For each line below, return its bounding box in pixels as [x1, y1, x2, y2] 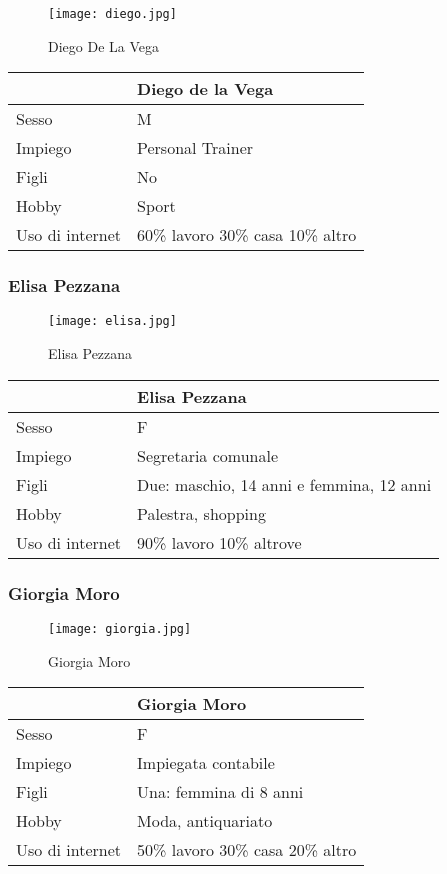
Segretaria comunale [137, 443, 279, 467]
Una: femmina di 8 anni [137, 780, 304, 804]
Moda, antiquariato [137, 809, 273, 833]
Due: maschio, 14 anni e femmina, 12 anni [137, 472, 432, 496]
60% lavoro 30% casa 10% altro [137, 223, 357, 247]
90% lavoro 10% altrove [137, 530, 302, 554]
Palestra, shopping [137, 501, 266, 525]
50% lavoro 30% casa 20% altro [137, 838, 357, 862]
